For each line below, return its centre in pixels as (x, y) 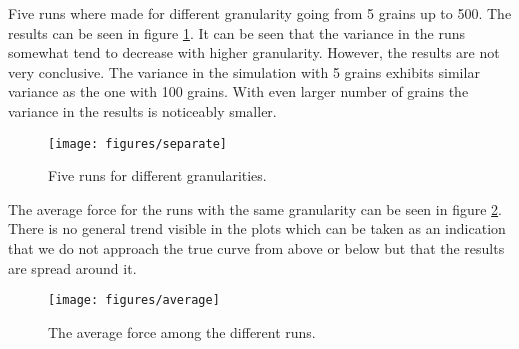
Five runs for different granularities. (157, 175)
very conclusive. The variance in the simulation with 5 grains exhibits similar (244, 71)
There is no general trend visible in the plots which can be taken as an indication (257, 228)
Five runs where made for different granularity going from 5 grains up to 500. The (260, 13)
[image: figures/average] (134, 300)
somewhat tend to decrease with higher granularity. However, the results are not (254, 52)
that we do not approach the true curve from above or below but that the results (256, 248)
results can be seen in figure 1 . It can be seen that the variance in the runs (237, 32)
